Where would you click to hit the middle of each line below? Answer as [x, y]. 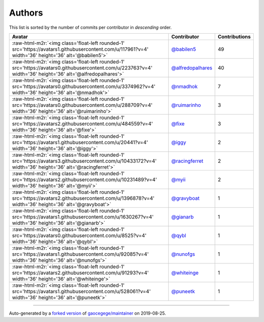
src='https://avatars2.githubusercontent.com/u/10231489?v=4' [85, 179]
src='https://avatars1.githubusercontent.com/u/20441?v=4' [80, 142]
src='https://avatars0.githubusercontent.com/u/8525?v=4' [79, 236]
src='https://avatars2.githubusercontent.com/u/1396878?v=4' [83, 198]
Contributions [234, 37]
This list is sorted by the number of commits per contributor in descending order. [90, 27]
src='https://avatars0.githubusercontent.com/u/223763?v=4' [82, 67]
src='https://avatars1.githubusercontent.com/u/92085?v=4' [80, 254]
